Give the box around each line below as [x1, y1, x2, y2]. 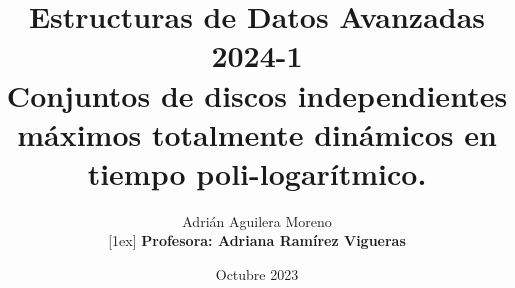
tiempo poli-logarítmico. [87, 152, 427, 193]
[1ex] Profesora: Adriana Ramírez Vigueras [108, 230, 406, 251]
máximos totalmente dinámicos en [17, 113, 497, 154]
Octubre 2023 [215, 264, 299, 285]
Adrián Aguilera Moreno [182, 210, 332, 231]
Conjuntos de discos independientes [6, 74, 508, 115]
